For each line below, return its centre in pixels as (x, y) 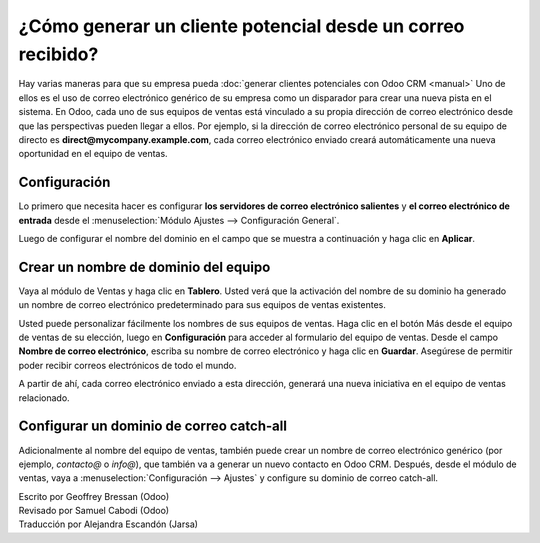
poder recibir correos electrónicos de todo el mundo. (127, 365)
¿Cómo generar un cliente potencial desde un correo (241, 26)
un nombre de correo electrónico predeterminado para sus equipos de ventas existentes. (202, 305)
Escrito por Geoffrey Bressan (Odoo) (94, 496)
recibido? (58, 54)
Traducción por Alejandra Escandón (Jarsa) (108, 524)
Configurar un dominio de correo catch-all (152, 426)
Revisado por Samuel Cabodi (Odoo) (94, 511)
